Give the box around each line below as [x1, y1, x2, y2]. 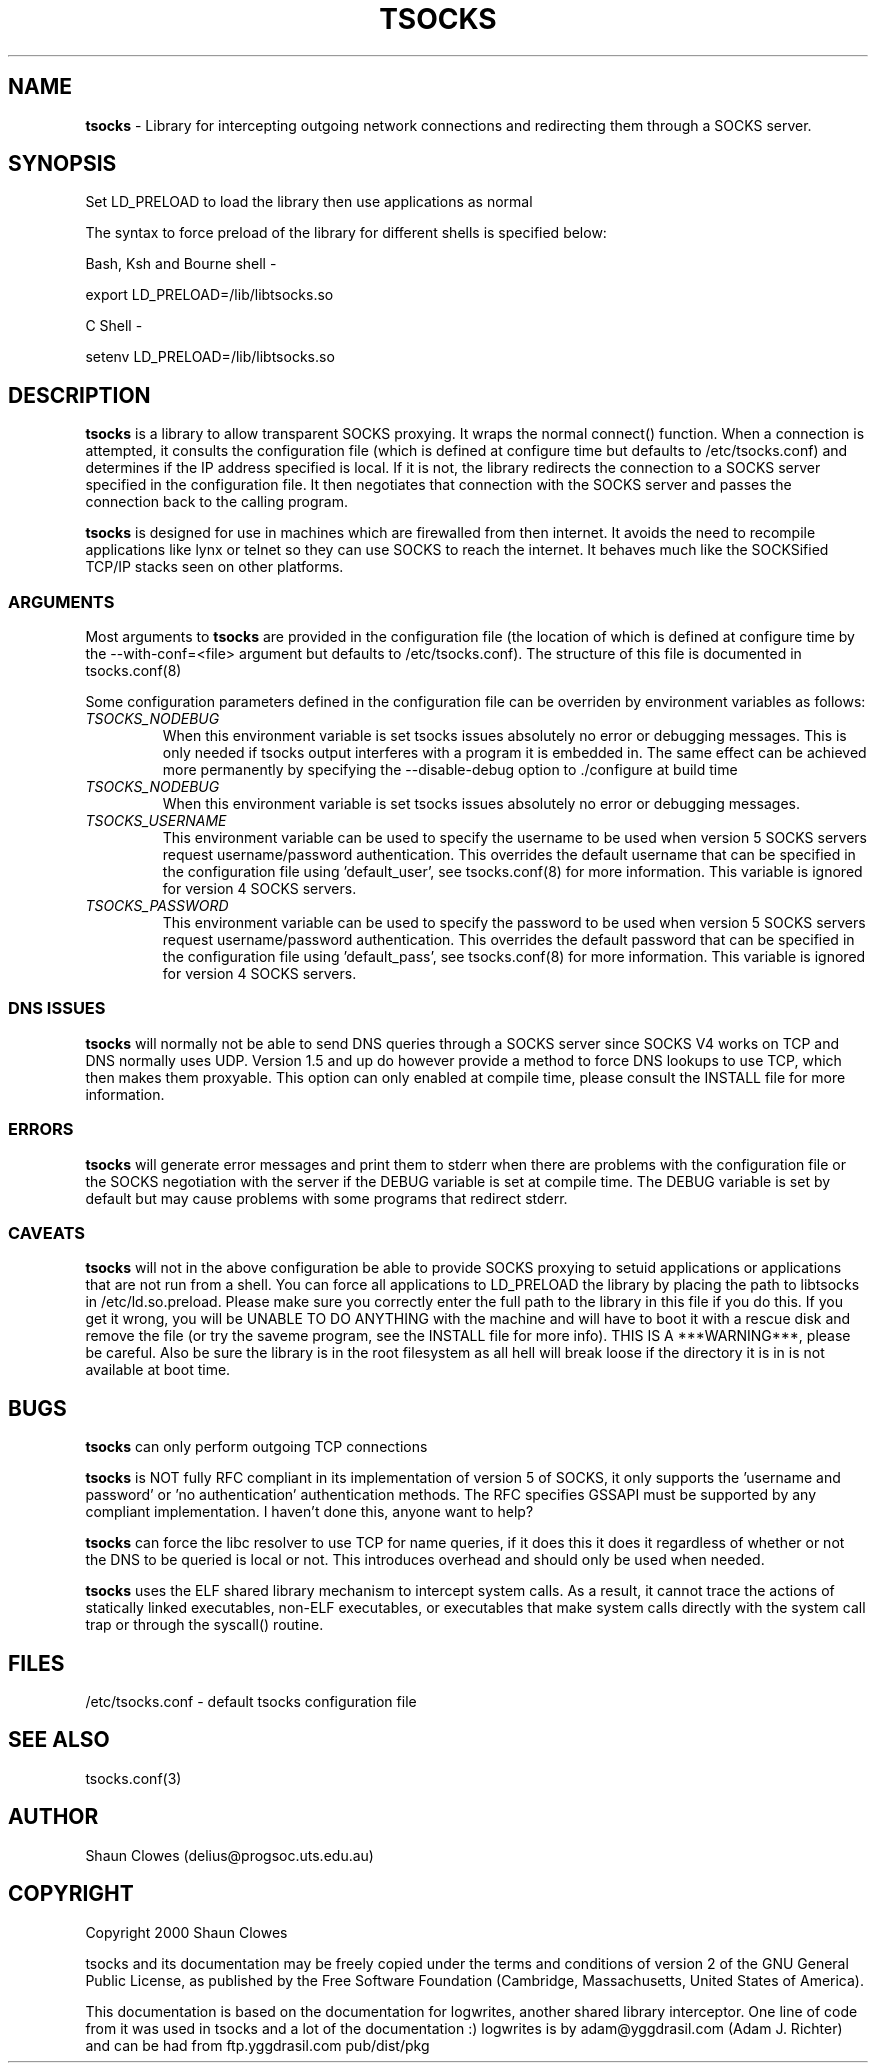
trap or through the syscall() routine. [85, 1616, 324, 1634]
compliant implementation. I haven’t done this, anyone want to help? [85, 1503, 534, 1521]
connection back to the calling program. [85, 493, 348, 511]
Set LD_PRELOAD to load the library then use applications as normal [85, 193, 533, 211]
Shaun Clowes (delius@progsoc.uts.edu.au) [85, 1846, 374, 1864]
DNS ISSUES [8, 998, 106, 1019]
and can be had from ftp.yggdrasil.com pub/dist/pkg [85, 2036, 430, 2054]
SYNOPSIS [8, 151, 117, 177]
